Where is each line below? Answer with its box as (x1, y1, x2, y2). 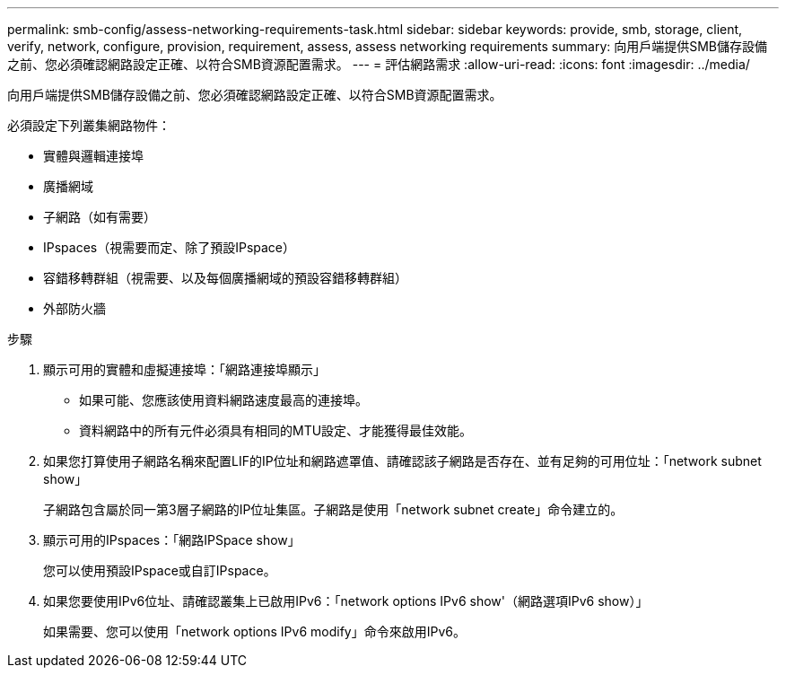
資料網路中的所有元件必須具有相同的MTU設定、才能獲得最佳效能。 (79, 423, 473, 438)
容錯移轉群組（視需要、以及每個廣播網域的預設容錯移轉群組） (43, 270, 407, 285)
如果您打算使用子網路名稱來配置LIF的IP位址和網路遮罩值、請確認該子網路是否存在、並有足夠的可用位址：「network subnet (43, 453, 762, 469)
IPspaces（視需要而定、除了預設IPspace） (43, 240, 296, 255)
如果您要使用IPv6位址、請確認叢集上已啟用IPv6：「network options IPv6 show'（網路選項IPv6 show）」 (43, 593, 649, 609)
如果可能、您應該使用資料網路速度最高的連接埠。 (79, 392, 368, 408)
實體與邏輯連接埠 (43, 148, 144, 163)
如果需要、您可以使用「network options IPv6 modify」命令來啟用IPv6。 (43, 624, 466, 639)
